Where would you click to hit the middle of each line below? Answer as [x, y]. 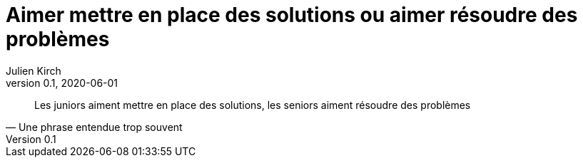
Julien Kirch [34, 70]
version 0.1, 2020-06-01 [62, 83]
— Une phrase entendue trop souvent [94, 127]
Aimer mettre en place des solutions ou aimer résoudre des [292, 15]
